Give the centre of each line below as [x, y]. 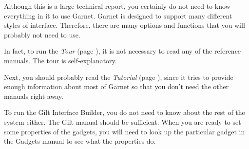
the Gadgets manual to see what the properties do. [80, 141]
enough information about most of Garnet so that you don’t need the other [116, 86]
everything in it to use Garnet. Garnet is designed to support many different [118, 15]
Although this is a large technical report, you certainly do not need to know [117, 6]
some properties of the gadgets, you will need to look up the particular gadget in [124, 131]
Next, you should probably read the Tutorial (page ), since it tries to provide [119, 77]
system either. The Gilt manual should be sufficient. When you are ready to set [123, 121]
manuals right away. [34, 96]
